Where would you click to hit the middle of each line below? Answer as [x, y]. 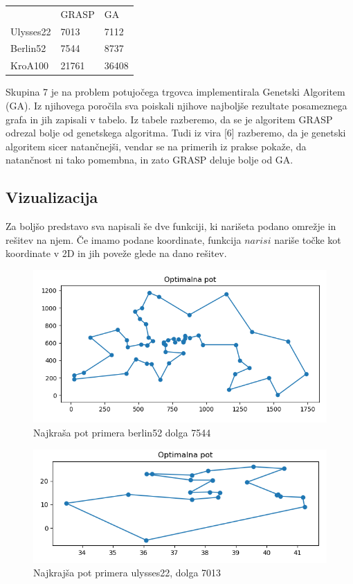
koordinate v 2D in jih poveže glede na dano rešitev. [116, 253]
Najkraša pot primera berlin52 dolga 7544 [122, 432]
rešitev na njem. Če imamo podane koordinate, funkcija [124, 239]
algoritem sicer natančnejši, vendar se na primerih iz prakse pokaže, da [156, 146]
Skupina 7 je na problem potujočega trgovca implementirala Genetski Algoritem [175, 92]
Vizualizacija [52, 197]
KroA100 [29, 65]
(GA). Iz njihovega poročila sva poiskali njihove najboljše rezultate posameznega [176, 105]
